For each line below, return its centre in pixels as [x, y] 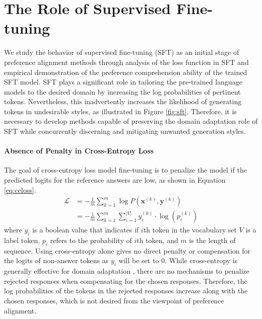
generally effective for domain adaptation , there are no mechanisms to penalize [127, 271]
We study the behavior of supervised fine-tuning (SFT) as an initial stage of [122, 52]
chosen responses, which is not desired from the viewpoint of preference [114, 301]
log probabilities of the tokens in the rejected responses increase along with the [126, 291]
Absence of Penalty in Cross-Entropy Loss [79, 151]
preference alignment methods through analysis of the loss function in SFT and [126, 62]
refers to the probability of [91, 240]
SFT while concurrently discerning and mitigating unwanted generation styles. [125, 131]
